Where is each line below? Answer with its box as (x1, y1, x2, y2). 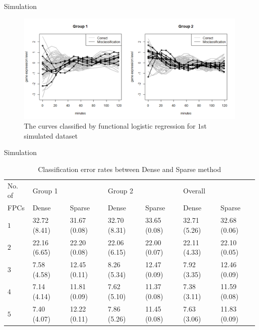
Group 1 (32, 185, 58, 195)
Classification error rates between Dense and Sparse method (38, 164, 221, 174)
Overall (183, 185, 206, 195)
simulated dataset (24, 130, 78, 141)
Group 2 (108, 185, 133, 195)
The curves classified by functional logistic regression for (24, 121, 196, 131)
